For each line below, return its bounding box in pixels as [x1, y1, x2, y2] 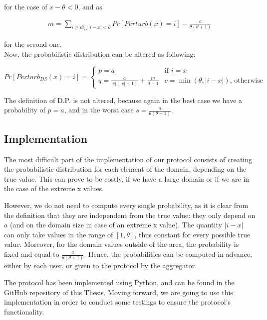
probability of [4, 105, 45, 115]
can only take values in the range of [4, 229, 113, 239]
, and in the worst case [64, 105, 134, 115]
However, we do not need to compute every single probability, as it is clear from [4, 200, 249, 211]
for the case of [4, 1, 47, 11]
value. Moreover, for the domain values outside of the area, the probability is [4, 239, 239, 249]
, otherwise [230, 77, 263, 84]
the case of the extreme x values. [4, 183, 104, 194]
